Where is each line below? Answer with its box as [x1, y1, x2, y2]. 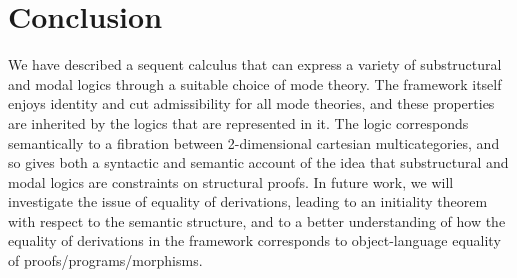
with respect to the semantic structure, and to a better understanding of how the [8, 210, 506, 231]
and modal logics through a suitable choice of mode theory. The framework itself [8, 73, 502, 94]
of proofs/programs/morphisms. [8, 250, 203, 271]
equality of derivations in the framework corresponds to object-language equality [8, 230, 501, 251]
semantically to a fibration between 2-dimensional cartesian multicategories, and [8, 132, 500, 153]
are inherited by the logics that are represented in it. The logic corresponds [8, 112, 469, 133]
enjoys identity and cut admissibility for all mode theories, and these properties [8, 93, 495, 114]
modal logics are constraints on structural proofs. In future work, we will [8, 171, 454, 192]
